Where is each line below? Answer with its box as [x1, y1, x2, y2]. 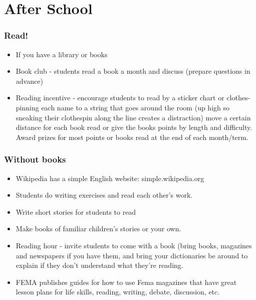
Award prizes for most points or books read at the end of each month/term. [16, 131, 248, 142]
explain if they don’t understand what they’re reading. [16, 260, 183, 270]
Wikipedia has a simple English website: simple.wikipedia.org [16, 173, 204, 183]
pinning [16, 102, 39, 112]
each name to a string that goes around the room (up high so [41, 102, 229, 112]
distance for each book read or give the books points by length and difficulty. [16, 122, 252, 132]
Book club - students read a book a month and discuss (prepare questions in [16, 66, 250, 76]
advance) [16, 75, 43, 86]
